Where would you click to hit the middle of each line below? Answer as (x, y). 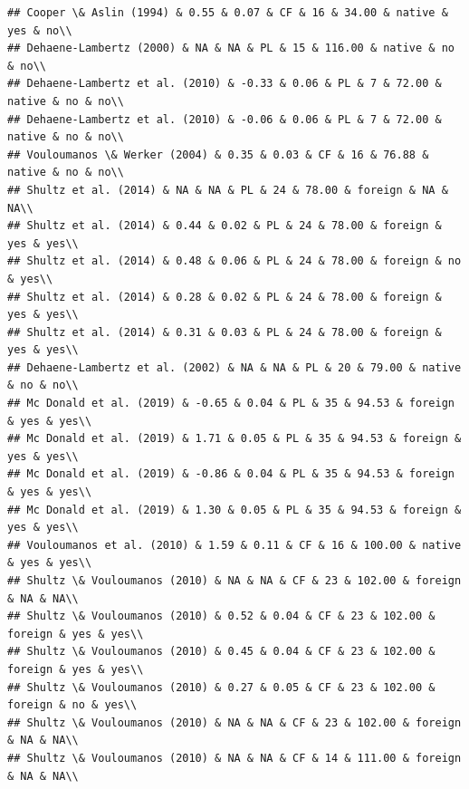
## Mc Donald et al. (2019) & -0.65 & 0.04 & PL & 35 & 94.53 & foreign (231, 404)
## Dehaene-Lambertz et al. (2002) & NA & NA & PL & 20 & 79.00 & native (234, 367)
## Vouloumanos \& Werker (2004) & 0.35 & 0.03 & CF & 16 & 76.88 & (218, 154)
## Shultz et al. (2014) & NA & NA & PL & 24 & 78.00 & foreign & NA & (228, 190)
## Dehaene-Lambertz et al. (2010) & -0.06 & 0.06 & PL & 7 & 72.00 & (225, 119)
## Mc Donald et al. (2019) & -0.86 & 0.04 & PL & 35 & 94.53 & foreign (231, 474)
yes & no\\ (40, 30)
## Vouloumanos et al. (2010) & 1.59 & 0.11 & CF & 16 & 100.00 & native (234, 545)
